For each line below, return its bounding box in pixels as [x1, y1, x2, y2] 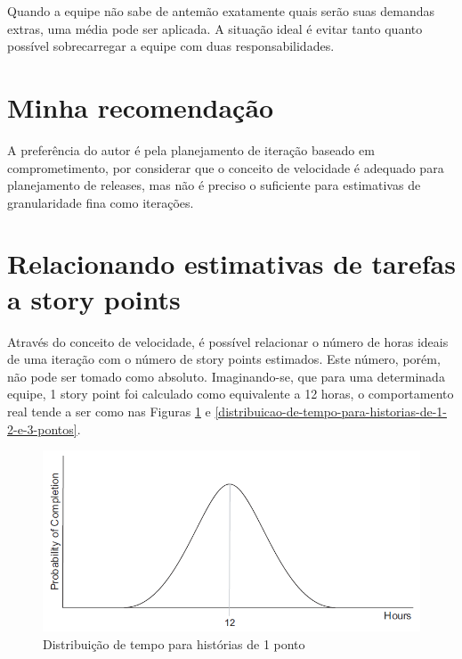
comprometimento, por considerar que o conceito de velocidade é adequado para [7, 158, 444, 177]
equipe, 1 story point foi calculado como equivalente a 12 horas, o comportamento [7, 384, 454, 403]
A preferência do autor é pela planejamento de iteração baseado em [7, 140, 375, 159]
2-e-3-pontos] [7, 419, 77, 438]
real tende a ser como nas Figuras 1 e [7, 401, 211, 420]
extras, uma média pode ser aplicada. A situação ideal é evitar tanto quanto [7, 19, 423, 37]
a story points [7, 280, 181, 317]
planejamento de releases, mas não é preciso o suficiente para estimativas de [7, 176, 421, 194]
